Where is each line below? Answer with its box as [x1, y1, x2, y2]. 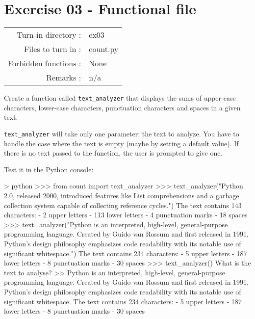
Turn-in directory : [17, 29, 81, 41]
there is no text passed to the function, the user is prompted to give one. [4, 148, 223, 158]
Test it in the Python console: [4, 164, 94, 174]
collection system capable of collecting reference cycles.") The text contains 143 [4, 200, 242, 210]
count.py [89, 43, 119, 55]
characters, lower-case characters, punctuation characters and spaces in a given [4, 102, 241, 112]
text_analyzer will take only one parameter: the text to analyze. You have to [4, 128, 239, 138]
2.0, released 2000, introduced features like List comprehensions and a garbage [4, 190, 239, 200]
